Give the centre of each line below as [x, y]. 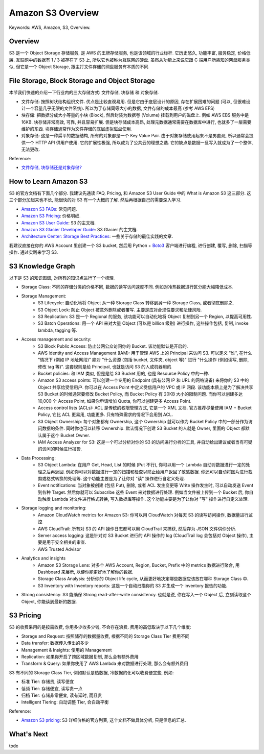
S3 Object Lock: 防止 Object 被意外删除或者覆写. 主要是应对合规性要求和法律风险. [120, 310]
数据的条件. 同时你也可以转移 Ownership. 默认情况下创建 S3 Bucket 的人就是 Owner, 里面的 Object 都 [143, 428]
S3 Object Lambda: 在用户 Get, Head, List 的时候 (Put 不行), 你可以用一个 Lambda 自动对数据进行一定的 [142, 465]
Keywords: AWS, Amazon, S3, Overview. [50, 27]
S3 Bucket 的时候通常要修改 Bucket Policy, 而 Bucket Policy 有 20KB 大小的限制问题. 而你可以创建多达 [140, 394]
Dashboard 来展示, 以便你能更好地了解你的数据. [86, 572]
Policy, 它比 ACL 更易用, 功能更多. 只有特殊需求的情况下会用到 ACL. [105, 414]
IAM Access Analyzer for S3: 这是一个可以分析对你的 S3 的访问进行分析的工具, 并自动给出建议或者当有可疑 [145, 442]
